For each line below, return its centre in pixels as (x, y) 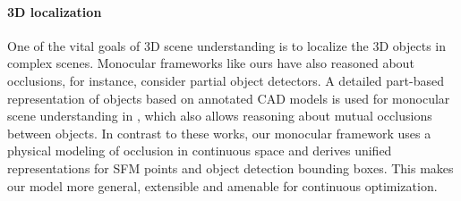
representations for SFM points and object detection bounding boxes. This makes (230, 167)
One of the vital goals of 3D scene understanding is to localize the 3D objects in (227, 45)
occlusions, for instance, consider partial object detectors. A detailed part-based (226, 80)
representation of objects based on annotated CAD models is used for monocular (229, 98)
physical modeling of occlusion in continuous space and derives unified (200, 151)
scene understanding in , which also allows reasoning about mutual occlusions (220, 116)
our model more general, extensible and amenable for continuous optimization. (222, 185)
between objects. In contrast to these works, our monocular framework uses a (219, 133)
